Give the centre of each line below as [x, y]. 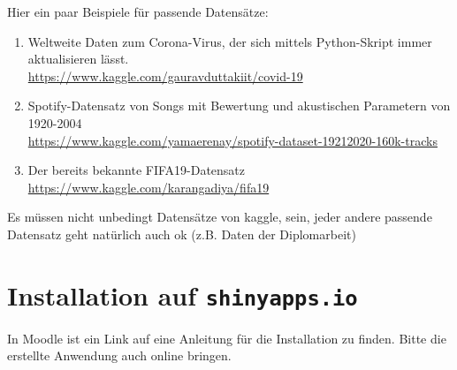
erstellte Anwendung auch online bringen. [119, 355]
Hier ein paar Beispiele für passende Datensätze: [138, 11]
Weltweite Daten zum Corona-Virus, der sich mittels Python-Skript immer [230, 41]
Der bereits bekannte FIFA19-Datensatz [137, 170]
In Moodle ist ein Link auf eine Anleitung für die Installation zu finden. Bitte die [227, 338]
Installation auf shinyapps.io [183, 294]
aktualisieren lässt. [78, 59]
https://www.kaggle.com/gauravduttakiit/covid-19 [165, 76]
